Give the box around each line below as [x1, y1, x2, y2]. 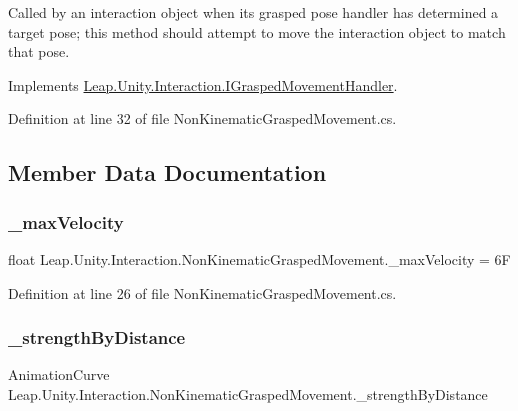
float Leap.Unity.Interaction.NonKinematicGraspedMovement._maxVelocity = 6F [8, 248, 511, 269]
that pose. [8, 41, 70, 62]
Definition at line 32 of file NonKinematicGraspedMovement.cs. [8, 108, 397, 129]
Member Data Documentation [8, 157, 327, 188]
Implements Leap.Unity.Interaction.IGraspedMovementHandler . [8, 74, 398, 95]
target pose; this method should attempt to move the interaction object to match [8, 21, 506, 42]
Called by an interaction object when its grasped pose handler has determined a [8, 2, 499, 22]
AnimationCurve [8, 364, 110, 385]
